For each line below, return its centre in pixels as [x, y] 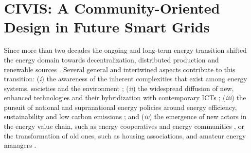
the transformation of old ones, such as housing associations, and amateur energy [125, 135]
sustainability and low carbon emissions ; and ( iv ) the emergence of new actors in [125, 116]
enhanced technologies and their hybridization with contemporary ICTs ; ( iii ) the [125, 98]
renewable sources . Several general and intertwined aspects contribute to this [120, 69]
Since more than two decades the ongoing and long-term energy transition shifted [125, 50]
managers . [20, 145]
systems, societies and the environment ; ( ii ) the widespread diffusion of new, [119, 88]
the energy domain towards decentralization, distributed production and [111, 59]
